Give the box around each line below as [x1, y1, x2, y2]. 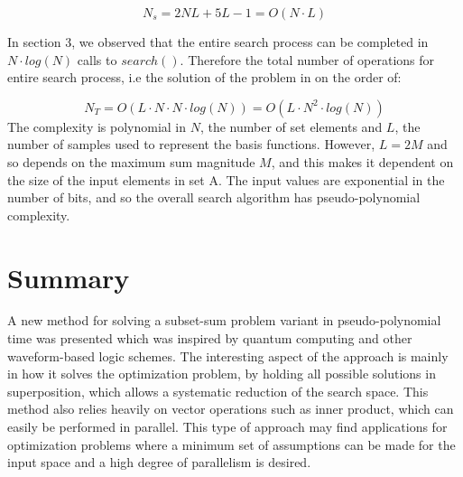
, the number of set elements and [199, 117, 383, 136]
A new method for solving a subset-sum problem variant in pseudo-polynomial [7, 311, 441, 330]
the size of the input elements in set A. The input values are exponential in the [7, 170, 445, 189]
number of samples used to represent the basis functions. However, [7, 135, 375, 154]
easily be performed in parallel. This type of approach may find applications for [7, 417, 448, 436]
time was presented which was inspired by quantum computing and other [7, 329, 412, 348]
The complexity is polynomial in [7, 117, 187, 136]
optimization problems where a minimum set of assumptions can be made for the [7, 435, 456, 454]
